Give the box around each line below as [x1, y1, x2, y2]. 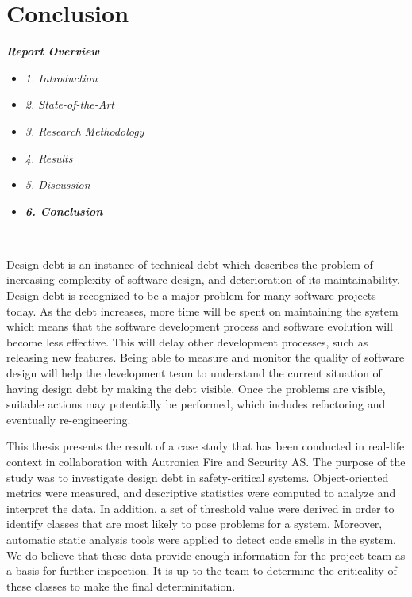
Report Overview [6, 43, 100, 59]
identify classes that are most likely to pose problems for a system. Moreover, [6, 515, 383, 532]
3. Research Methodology [25, 122, 144, 139]
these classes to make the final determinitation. [6, 577, 236, 594]
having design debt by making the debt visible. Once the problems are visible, [6, 380, 386, 396]
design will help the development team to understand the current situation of [6, 365, 382, 381]
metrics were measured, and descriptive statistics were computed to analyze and [6, 484, 396, 501]
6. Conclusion [25, 202, 103, 219]
